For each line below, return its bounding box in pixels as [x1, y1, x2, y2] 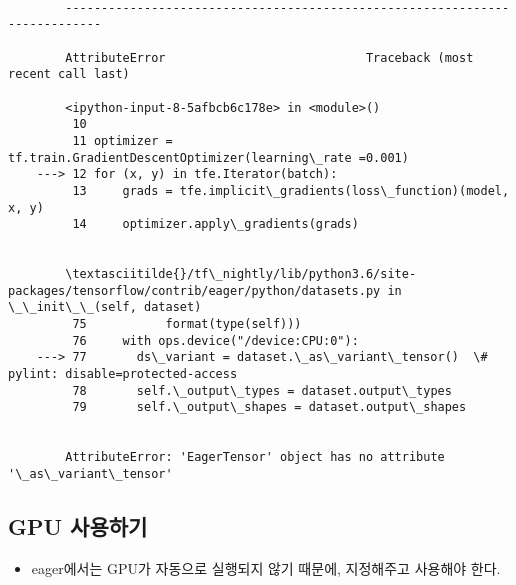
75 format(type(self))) [72, 317, 302, 332]
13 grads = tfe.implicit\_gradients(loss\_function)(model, [72, 183, 510, 198]
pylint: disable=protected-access [8, 367, 238, 382]
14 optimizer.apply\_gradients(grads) [72, 217, 359, 232]
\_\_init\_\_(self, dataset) [8, 300, 202, 315]
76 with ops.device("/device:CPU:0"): [72, 333, 359, 348]
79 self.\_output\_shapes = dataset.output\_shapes [72, 400, 467, 415]
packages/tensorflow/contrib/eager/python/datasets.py [8, 283, 381, 298]
